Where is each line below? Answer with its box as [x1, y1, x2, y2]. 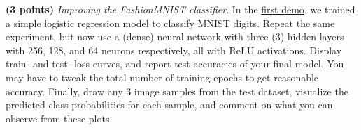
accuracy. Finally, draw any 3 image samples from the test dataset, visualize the [6, 83, 348, 98]
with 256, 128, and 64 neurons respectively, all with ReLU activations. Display [6, 42, 342, 57]
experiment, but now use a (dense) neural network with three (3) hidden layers [6, 29, 344, 44]
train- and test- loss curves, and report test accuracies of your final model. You [6, 56, 344, 71]
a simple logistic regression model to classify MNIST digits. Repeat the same [6, 15, 335, 30]
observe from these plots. [6, 111, 113, 125]
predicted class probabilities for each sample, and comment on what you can [6, 97, 333, 112]
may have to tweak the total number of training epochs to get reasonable [6, 70, 319, 84]
